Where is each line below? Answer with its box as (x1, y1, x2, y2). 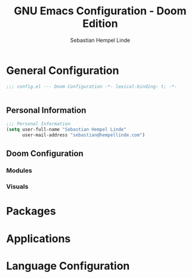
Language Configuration (6, 259, 130, 273)
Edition (82, 17, 118, 30)
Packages (6, 205, 57, 218)
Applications (6, 231, 71, 245)
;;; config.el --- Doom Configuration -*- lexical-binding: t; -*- (6, 84, 178, 89)
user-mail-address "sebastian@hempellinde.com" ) (21, 132, 145, 138)
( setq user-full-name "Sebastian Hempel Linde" (6, 126, 127, 132)
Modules (6, 166, 33, 175)
